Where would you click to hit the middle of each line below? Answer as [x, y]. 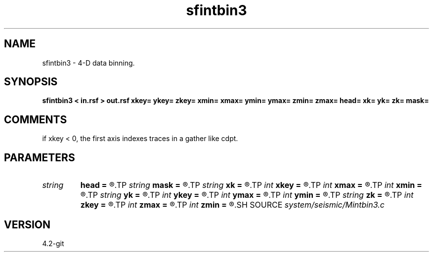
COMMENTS [36, 119]
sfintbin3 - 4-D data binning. [88, 63]
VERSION [27, 224]
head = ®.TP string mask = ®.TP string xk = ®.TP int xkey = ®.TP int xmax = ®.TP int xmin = [251, 185]
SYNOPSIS [31, 82]
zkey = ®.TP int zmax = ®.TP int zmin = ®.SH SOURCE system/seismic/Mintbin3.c [232, 205]
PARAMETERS [40, 157]
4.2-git [53, 243]
